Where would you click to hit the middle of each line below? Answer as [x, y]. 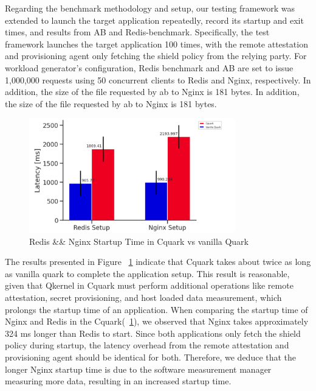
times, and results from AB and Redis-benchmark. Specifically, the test [137, 32]
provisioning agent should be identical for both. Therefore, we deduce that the [151, 357]
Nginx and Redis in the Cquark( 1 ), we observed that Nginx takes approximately [157, 321]
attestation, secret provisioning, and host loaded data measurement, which [143, 297]
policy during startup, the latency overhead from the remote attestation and [147, 345]
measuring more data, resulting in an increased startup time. [118, 381]
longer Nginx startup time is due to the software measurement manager [138, 369]
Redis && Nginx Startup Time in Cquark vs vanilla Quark [139, 241]
